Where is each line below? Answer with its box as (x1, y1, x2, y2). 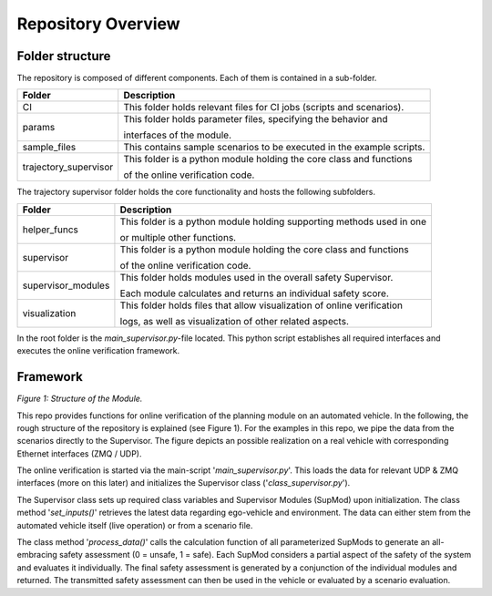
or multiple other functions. (119, 231, 237, 243)
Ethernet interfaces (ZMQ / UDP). (16, 447, 142, 459)
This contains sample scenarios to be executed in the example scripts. (123, 141, 425, 154)
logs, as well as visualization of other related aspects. (119, 314, 350, 327)
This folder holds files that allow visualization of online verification (119, 299, 404, 312)
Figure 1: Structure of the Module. (16, 393, 143, 405)
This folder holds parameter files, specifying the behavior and (123, 113, 388, 126)
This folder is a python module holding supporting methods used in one (119, 215, 427, 228)
